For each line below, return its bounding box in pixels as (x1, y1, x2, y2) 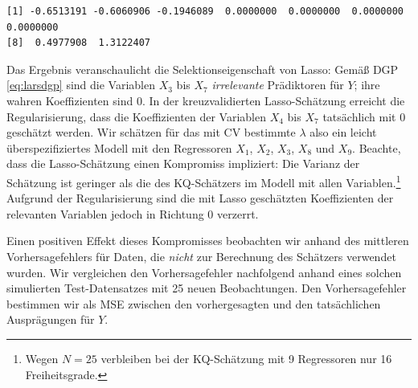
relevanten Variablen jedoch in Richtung (6, 205, 204, 222)
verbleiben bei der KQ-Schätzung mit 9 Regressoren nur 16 (100, 349, 392, 366)
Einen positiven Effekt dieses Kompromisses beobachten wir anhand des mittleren (6, 232, 409, 249)
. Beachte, (352, 139, 401, 156)
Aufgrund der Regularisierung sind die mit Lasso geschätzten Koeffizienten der (6, 190, 394, 206)
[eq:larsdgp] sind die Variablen (6, 76, 155, 93)
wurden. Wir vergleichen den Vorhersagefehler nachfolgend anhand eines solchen (6, 263, 402, 280)
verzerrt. (217, 205, 259, 222)
